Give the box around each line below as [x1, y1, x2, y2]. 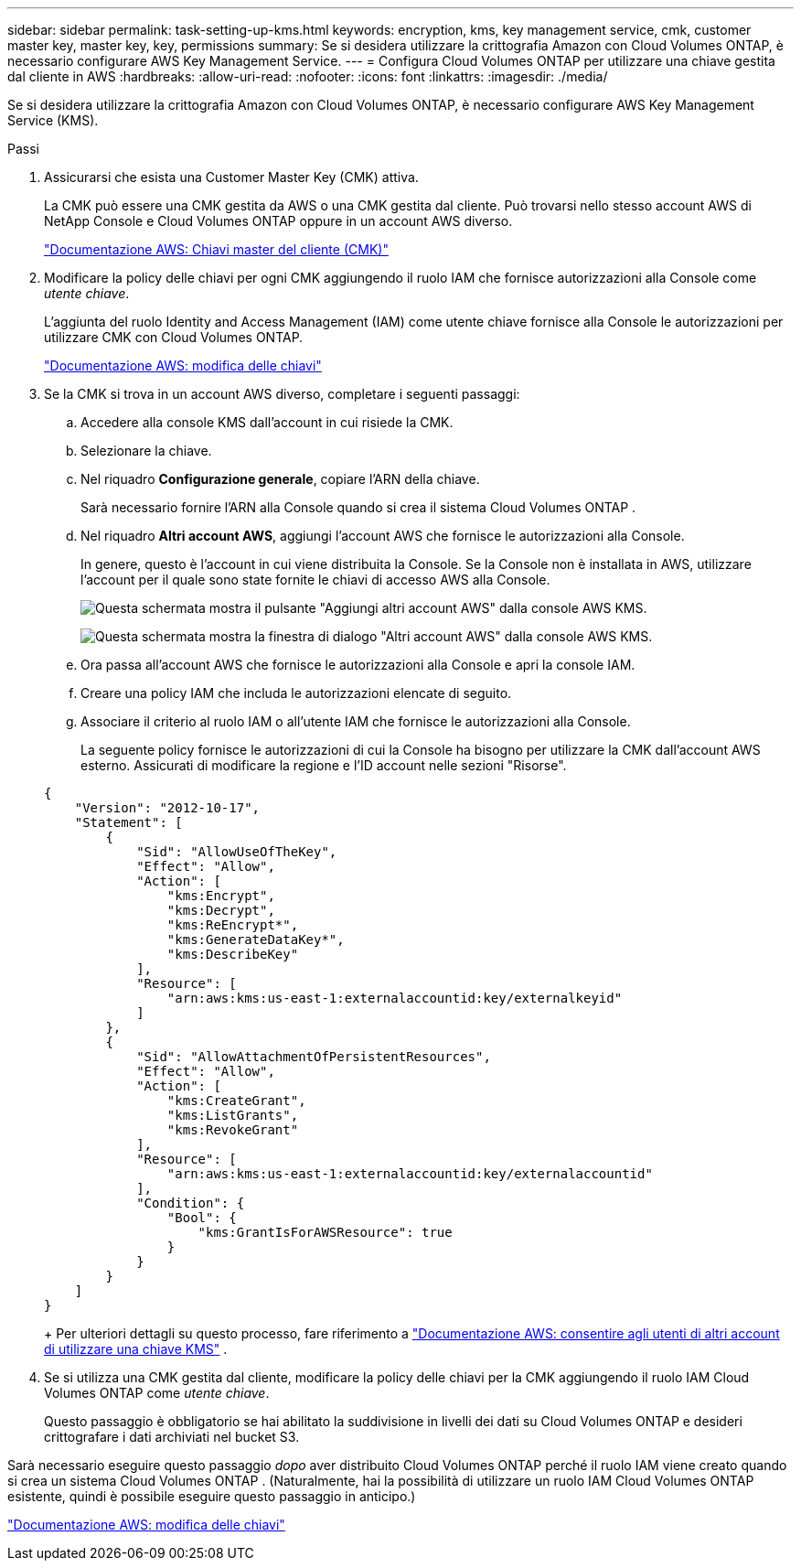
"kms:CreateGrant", [166, 1093, 306, 1108]
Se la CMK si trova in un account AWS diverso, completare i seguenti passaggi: [44, 386, 520, 402]
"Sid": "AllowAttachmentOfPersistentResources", [136, 1049, 491, 1064]
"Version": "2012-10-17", [74, 800, 261, 815]
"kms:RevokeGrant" [166, 1122, 299, 1137]
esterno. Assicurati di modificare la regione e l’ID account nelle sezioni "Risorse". [80, 757, 567, 773]
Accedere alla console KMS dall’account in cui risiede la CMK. [80, 414, 454, 430]
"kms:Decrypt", [166, 903, 275, 918]
